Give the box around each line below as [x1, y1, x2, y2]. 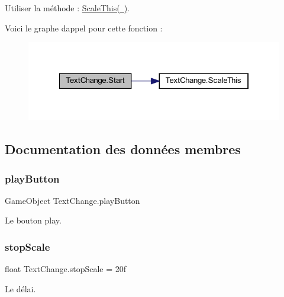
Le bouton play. [5, 214, 62, 226]
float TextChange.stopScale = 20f [5, 263, 127, 275]
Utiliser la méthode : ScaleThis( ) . [5, 2, 130, 14]
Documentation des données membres [5, 140, 241, 158]
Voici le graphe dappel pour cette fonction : [5, 21, 163, 34]
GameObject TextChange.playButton [5, 194, 140, 206]
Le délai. [5, 282, 36, 295]
